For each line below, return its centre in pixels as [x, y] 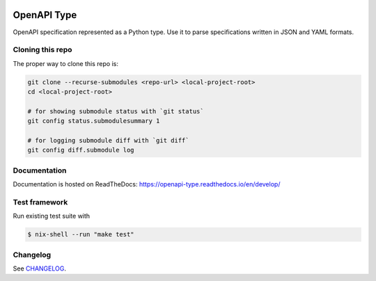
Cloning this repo [42, 50]
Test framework [40, 202]
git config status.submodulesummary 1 [94, 121]
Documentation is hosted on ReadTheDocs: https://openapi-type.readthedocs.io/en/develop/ [147, 184]
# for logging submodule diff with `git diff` [108, 140]
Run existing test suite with [52, 216]
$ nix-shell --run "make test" [81, 234]
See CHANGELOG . [39, 268]
